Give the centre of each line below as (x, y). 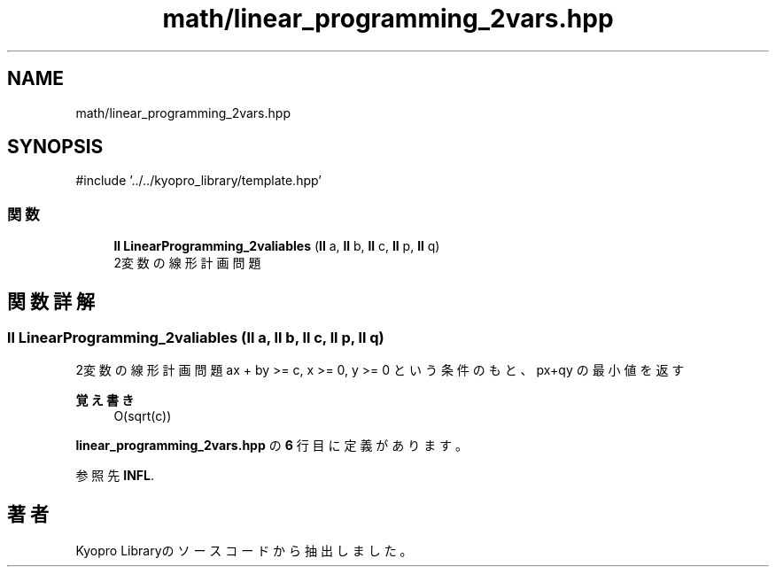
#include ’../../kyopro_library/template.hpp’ (198, 181)
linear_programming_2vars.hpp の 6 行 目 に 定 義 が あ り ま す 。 (272, 446)
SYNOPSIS (55, 147)
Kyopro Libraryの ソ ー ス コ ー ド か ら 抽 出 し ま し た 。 (244, 551)
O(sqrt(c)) (143, 416)
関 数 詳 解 (51, 301)
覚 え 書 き (105, 400)
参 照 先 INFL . (115, 476)
